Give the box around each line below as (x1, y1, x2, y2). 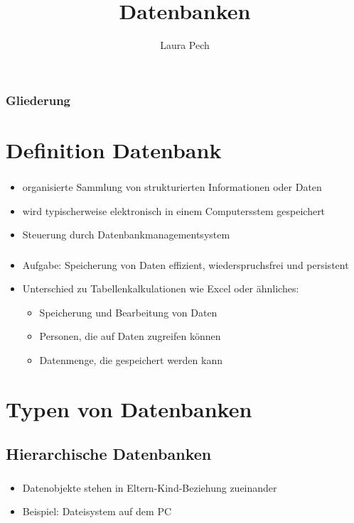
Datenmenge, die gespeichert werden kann (39, 353, 222, 368)
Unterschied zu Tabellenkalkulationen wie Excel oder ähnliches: (22, 281, 299, 296)
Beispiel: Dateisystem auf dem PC (22, 504, 172, 519)
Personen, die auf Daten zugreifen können (39, 329, 221, 343)
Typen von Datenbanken (6, 394, 252, 423)
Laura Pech (160, 38, 210, 53)
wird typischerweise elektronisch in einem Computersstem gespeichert (22, 203, 326, 218)
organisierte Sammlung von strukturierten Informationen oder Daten (22, 179, 322, 194)
